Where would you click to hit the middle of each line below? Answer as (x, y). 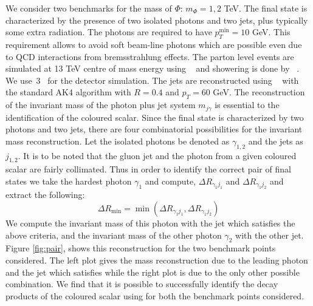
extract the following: (45, 195)
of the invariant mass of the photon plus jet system (101, 105)
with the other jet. (270, 235)
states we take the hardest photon (69, 181)
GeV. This (271, 32)
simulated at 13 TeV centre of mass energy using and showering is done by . (153, 68)
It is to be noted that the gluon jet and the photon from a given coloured (160, 155)
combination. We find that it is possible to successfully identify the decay (142, 284)
